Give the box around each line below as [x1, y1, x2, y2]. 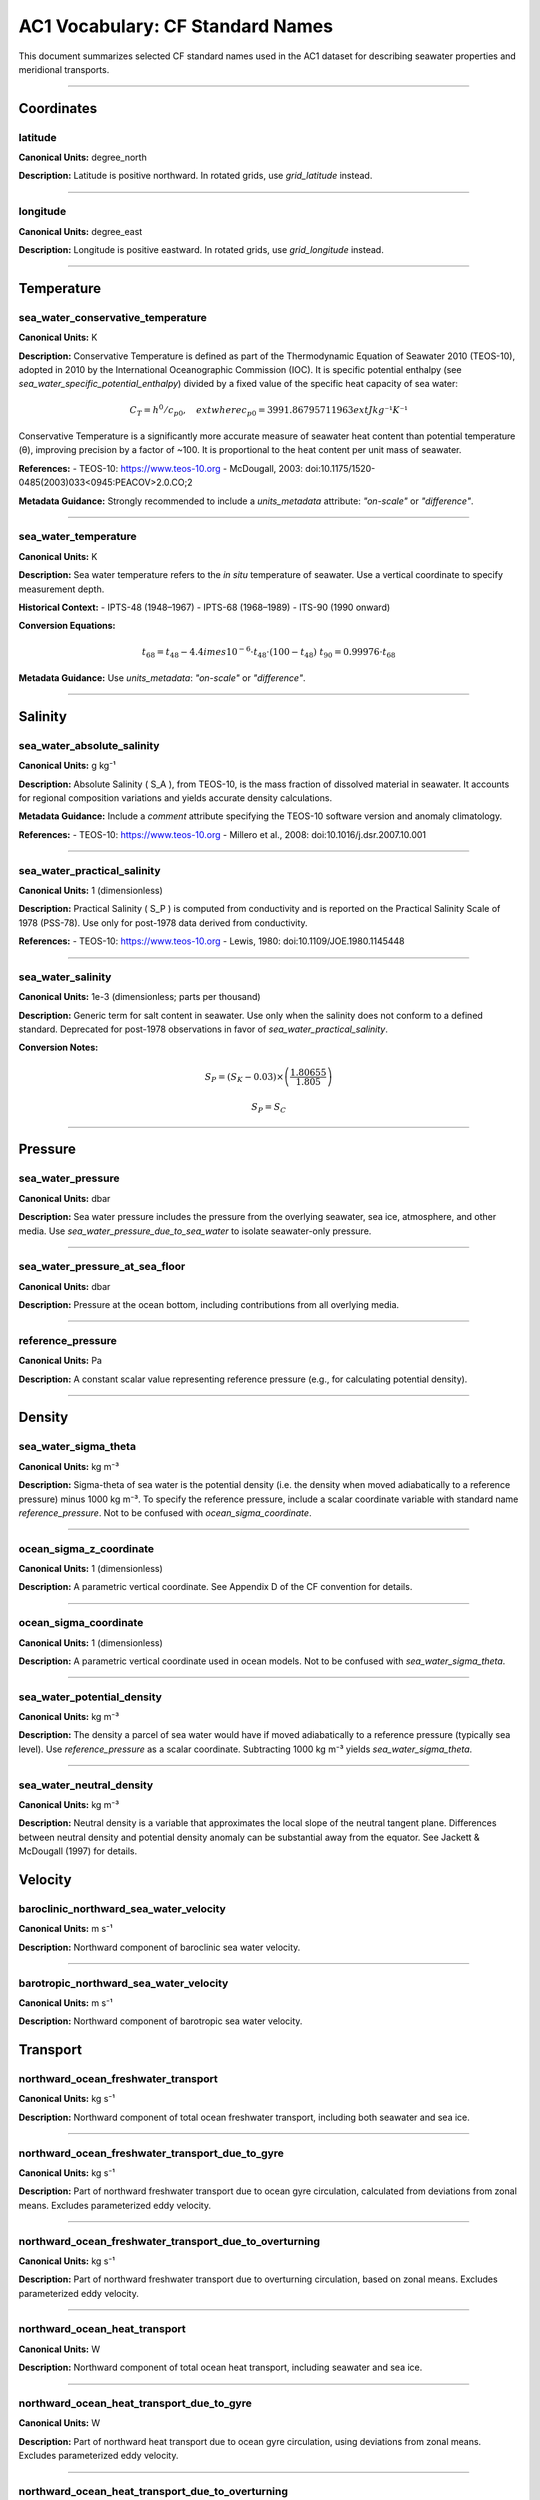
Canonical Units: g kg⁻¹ [18, 760, 116, 772]
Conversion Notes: [18, 1041, 99, 1054]
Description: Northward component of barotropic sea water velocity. [18, 2015, 303, 2027]
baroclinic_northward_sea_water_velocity [18, 1901, 227, 1915]
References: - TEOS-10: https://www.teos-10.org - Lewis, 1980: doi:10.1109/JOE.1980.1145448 [18, 935, 405, 947]
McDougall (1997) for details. [18, 1845, 138, 1857]
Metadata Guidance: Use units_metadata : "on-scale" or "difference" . [18, 672, 306, 684]
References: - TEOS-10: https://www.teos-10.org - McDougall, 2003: [18, 462, 304, 474]
